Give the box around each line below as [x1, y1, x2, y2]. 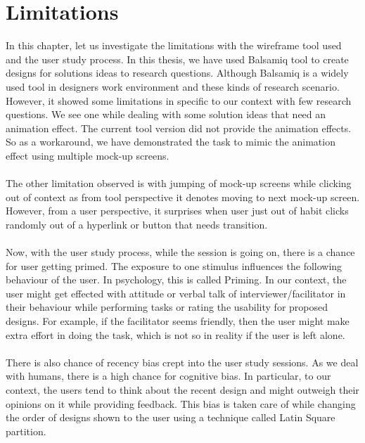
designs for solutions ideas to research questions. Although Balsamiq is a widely [6, 65, 349, 80]
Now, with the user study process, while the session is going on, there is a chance [6, 245, 355, 259]
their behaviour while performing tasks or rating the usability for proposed [6, 300, 328, 314]
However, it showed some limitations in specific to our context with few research [6, 93, 352, 108]
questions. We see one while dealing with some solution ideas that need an [6, 107, 326, 122]
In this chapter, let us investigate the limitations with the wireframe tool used [6, 38, 342, 53]
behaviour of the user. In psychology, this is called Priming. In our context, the [6, 272, 347, 287]
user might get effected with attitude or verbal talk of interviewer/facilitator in [6, 285, 346, 300]
